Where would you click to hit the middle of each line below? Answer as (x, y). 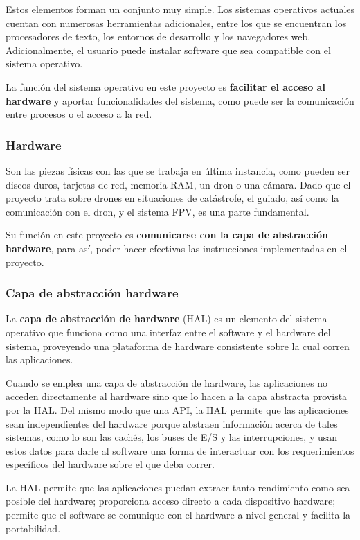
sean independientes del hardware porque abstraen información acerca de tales (172, 423)
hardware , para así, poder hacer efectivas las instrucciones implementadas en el (177, 248)
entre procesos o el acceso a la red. (79, 114)
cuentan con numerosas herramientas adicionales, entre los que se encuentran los (176, 23)
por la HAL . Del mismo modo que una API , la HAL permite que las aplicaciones (177, 409)
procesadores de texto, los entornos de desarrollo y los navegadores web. (158, 36)
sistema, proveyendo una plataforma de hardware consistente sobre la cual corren (178, 346)
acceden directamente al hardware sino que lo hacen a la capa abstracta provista (177, 396)
